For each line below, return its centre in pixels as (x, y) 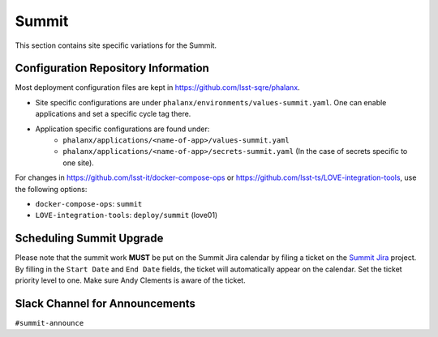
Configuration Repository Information (112, 68)
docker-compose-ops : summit (89, 203)
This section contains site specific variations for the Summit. (116, 45)
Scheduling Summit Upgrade (89, 239)
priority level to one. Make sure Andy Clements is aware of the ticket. (131, 280)
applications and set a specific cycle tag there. (113, 114)
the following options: (51, 189)
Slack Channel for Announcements (105, 303)
